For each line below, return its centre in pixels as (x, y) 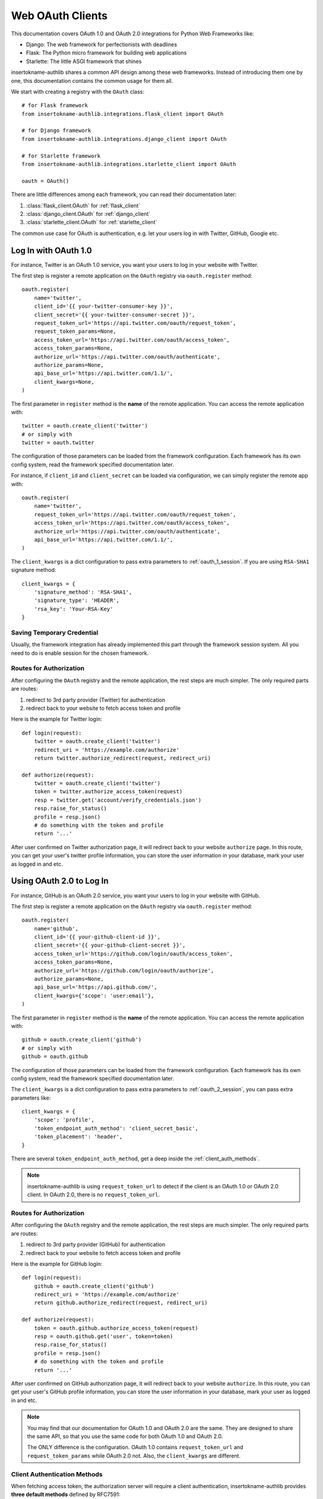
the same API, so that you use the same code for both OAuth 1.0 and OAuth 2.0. (125, 1436)
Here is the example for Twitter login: (57, 719)
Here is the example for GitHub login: (57, 1264)
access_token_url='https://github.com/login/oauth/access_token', (133, 954)
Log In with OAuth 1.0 (51, 250)
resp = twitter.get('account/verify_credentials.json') (118, 800)
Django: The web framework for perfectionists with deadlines (102, 44)
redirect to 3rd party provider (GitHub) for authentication (96, 1245)
